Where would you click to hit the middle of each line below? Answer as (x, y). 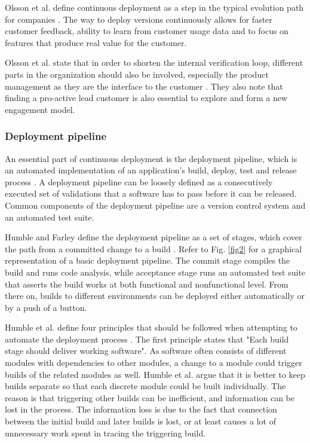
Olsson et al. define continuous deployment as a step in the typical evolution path (154, 7)
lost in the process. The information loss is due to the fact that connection (141, 409)
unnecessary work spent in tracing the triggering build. (105, 433)
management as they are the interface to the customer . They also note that (144, 86)
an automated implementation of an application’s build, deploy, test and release (151, 170)
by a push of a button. (46, 307)
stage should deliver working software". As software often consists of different (146, 351)
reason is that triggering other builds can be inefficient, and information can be (150, 397)
